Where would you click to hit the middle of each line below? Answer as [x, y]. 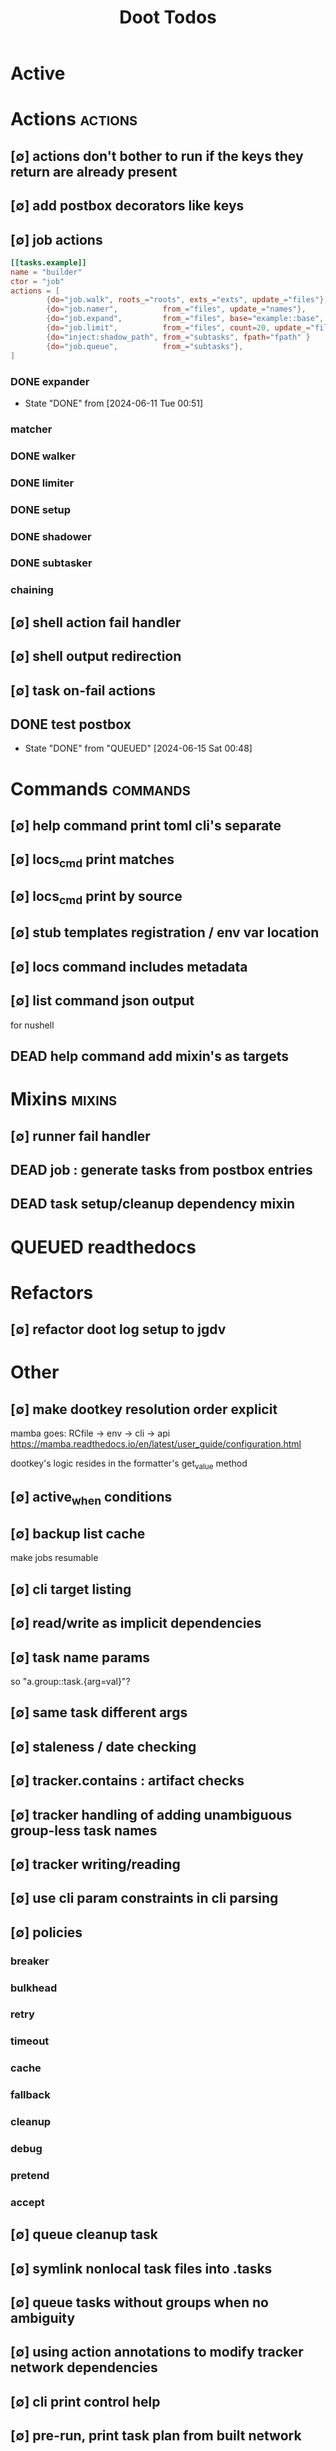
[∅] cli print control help [85, 2401]
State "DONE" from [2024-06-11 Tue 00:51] [114, 403]
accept [27, 2202]
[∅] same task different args [99, 1712]
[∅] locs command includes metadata [129, 966]
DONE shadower [51, 536]
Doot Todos [168, 17]
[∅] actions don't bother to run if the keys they [157, 156]
